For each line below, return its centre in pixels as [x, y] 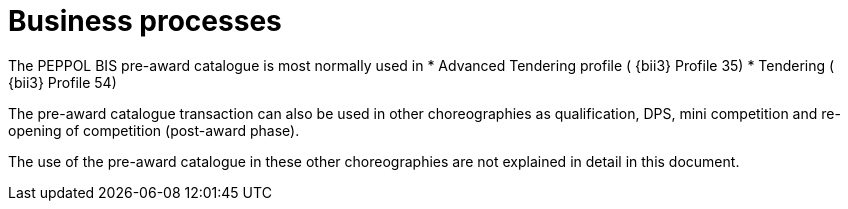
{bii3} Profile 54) [62, 82]
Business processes [145, 21]
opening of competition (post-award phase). [154, 130]
